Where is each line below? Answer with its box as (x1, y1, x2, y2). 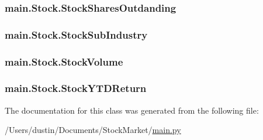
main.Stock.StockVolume (5, 54, 123, 69)
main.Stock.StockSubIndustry (5, 27, 148, 42)
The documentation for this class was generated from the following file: (5, 104, 259, 116)
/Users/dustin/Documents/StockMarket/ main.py (5, 124, 181, 136)
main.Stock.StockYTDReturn (5, 81, 147, 95)
